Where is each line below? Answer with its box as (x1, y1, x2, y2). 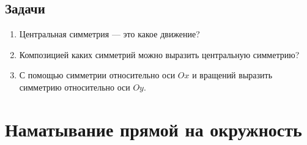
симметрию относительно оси (19, 80, 130, 93)
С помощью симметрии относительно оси (19, 69, 176, 81)
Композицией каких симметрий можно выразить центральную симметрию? (19, 48, 300, 61)
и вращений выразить (192, 69, 273, 81)
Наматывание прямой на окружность (5, 116, 302, 141)
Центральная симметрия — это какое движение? (19, 28, 200, 40)
